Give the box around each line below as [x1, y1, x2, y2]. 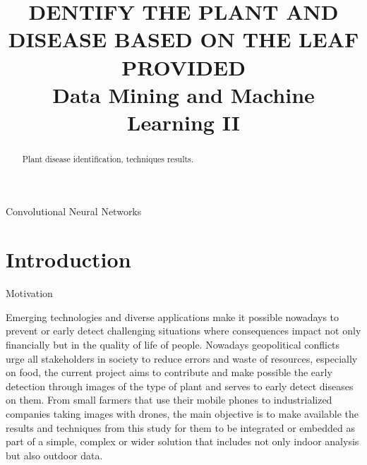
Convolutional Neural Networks [6, 203, 142, 218]
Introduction [6, 245, 131, 274]
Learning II [127, 107, 240, 136]
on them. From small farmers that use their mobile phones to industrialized [6, 392, 332, 407]
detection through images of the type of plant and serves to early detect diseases [6, 378, 354, 393]
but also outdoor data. [6, 447, 103, 462]
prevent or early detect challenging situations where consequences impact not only [6, 323, 361, 338]
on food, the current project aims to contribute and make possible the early [6, 365, 332, 380]
